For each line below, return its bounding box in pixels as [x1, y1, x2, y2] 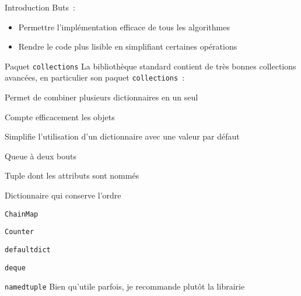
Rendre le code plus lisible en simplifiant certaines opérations [18, 40, 237, 53]
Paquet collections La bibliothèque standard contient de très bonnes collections [5, 60, 296, 72]
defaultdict [5, 245, 51, 254]
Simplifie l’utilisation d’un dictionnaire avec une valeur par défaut [5, 130, 240, 142]
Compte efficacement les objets [5, 110, 115, 123]
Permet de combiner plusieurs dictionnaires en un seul [5, 91, 198, 103]
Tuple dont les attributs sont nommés [5, 169, 139, 182]
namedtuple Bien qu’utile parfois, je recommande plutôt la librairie [5, 280, 245, 292]
